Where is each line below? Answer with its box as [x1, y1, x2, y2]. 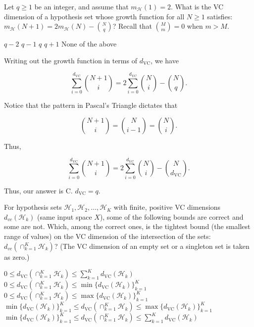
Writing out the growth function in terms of [4, 55, 137, 65]
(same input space [37, 211, 92, 222]
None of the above [61, 39, 117, 49]
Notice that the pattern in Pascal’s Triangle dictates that [4, 99, 178, 110]
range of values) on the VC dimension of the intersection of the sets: [4, 231, 211, 241]
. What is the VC [170, 1, 224, 11]
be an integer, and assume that [34, 1, 129, 11]
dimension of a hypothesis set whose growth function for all [4, 11, 185, 21]
